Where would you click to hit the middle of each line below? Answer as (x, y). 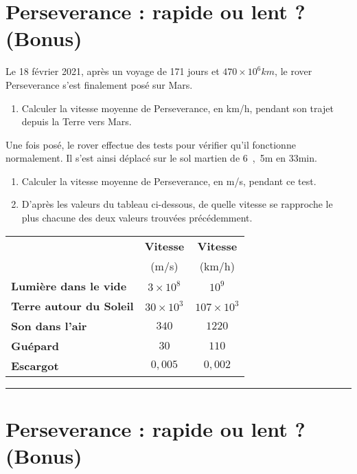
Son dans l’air (49, 325)
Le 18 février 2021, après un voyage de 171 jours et (113, 71)
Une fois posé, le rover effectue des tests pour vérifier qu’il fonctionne (151, 144)
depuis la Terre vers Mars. (77, 121)
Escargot (35, 365)
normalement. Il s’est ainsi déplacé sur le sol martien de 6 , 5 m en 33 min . (161, 158)
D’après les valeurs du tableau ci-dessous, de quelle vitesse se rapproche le (177, 204)
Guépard (35, 345)
